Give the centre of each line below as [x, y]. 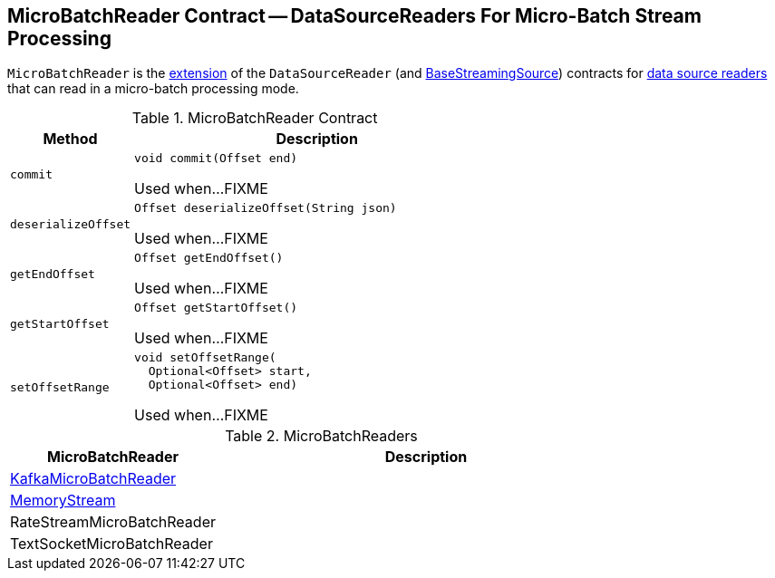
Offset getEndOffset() [209, 258]
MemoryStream [63, 501]
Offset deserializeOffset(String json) [266, 208]
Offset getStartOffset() [216, 308]
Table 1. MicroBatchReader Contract [255, 118]
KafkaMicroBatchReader [93, 479]
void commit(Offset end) [216, 159]
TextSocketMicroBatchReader [111, 544]
